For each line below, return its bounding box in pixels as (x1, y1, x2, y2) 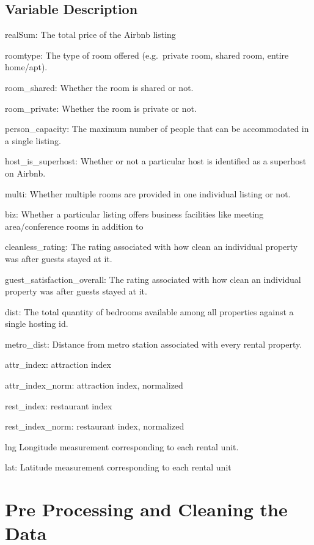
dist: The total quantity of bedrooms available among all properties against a (5, 305, 294, 318)
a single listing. (5, 134, 61, 147)
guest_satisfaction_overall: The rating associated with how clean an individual (5, 272, 301, 285)
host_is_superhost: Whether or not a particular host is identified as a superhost (5, 155, 307, 167)
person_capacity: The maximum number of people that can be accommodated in (5, 122, 309, 135)
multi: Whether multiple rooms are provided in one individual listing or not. (5, 187, 291, 200)
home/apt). (5, 60, 48, 73)
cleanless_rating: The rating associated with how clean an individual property (5, 240, 298, 253)
